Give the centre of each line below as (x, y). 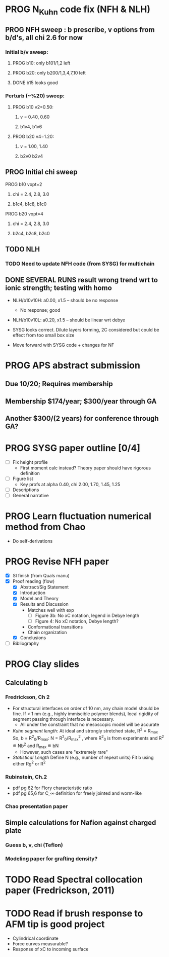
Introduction (33, 593)
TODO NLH (23, 249)
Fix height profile (30, 462)
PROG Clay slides (42, 664)
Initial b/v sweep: (27, 52)
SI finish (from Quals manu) (41, 576)
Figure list (23, 479)
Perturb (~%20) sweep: (35, 96)
